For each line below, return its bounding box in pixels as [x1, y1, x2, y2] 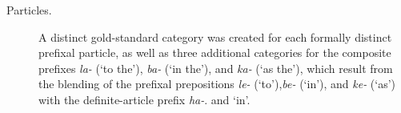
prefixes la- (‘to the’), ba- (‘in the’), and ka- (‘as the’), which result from [38, 59, 393, 76]
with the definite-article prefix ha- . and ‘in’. [38, 91, 251, 107]
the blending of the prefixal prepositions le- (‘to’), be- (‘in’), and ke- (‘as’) [38, 75, 396, 92]
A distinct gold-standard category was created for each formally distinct [38, 28, 392, 45]
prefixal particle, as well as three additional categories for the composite [38, 44, 391, 61]
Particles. [6, 2, 52, 18]
